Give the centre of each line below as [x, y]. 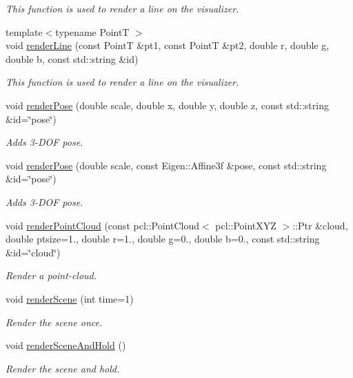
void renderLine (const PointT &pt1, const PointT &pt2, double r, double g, [168, 45]
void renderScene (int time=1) [70, 298]
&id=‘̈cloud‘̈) [33, 252]
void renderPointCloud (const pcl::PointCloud [103, 225]
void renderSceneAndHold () [66, 345]
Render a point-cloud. [51, 275]
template [24, 31]
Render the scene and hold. [63, 368]
